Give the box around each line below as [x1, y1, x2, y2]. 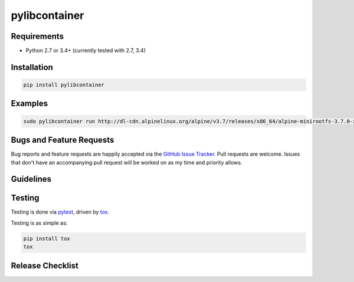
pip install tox [23, 235, 71, 242]
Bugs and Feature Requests [11, 135, 114, 145]
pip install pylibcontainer [23, 81, 104, 88]
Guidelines [11, 174, 51, 184]
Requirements [11, 31, 64, 41]
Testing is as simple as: [11, 219, 68, 227]
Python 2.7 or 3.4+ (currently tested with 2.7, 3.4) [25, 47, 146, 54]
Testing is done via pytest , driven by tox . [11, 208, 109, 215]
